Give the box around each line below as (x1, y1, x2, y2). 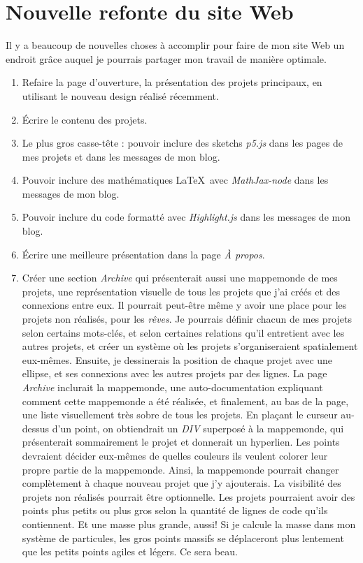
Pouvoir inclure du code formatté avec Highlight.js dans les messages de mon (22, 210, 350, 224)
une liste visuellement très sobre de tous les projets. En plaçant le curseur (22, 407, 338, 422)
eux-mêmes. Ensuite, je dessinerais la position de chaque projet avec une (22, 352, 333, 367)
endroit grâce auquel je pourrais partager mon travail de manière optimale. (6, 51, 327, 66)
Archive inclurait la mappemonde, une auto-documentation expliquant (22, 380, 323, 394)
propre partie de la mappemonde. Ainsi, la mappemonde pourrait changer (22, 462, 339, 476)
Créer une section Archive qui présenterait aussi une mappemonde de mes (22, 270, 338, 285)
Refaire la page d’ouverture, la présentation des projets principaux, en (22, 75, 322, 89)
